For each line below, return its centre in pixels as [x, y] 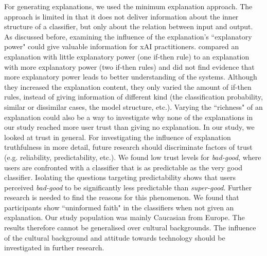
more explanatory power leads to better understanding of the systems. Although [131, 77]
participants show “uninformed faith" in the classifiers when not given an [119, 207]
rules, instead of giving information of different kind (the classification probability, [133, 97]
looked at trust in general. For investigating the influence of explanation [118, 137]
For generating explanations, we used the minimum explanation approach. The [128, 6]
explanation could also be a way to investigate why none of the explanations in [129, 117]
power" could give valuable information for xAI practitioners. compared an [122, 46]
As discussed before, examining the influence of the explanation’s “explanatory [128, 36]
